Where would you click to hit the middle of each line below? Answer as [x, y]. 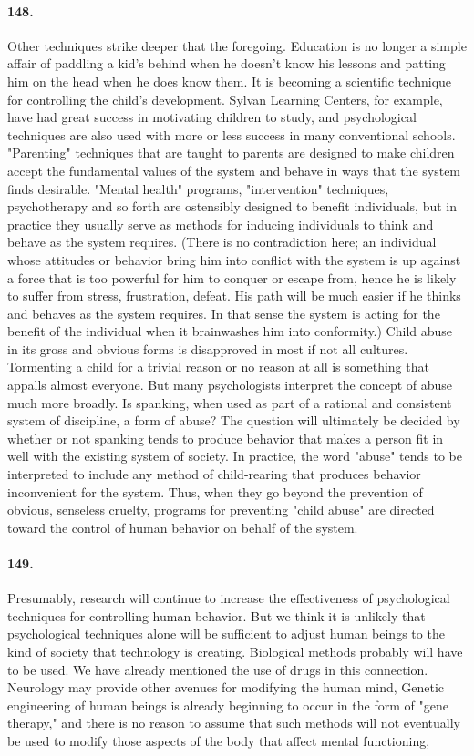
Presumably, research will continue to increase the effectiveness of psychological [229, 598]
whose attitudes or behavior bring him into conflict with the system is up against [234, 259]
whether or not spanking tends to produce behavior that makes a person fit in [226, 438]
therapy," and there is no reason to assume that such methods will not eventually [234, 723]
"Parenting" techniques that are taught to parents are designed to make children [231, 153]
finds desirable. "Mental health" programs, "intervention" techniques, [198, 188]
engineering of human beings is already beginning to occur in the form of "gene [228, 705]
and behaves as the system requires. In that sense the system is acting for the [224, 313]
